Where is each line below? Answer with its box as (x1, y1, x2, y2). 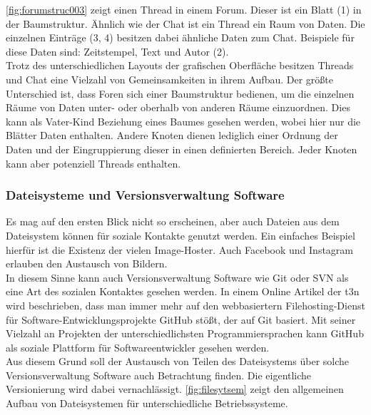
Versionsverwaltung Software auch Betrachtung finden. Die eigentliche (6, 367, 312, 382)
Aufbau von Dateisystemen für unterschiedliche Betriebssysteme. (6, 396, 288, 411)
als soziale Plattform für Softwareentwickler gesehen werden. (6, 339, 270, 354)
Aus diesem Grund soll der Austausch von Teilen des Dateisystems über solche (6, 354, 350, 369)
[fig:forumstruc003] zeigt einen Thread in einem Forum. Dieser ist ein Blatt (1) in (6, 2, 362, 16)
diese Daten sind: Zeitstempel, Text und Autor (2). (6, 43, 229, 58)
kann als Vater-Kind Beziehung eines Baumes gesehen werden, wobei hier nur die (6, 113, 361, 128)
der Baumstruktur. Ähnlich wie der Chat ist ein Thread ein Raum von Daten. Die (6, 16, 365, 31)
